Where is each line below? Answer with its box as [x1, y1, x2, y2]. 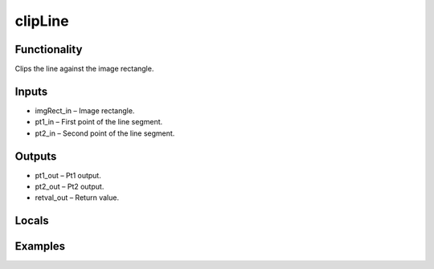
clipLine [14, 12, 69, 30]
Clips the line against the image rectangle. [14, 64, 154, 74]
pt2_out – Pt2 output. [35, 181, 104, 192]
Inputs [14, 84, 48, 98]
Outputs [14, 149, 57, 163]
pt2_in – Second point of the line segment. [35, 128, 175, 138]
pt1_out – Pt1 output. [35, 170, 102, 180]
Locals [14, 214, 49, 228]
